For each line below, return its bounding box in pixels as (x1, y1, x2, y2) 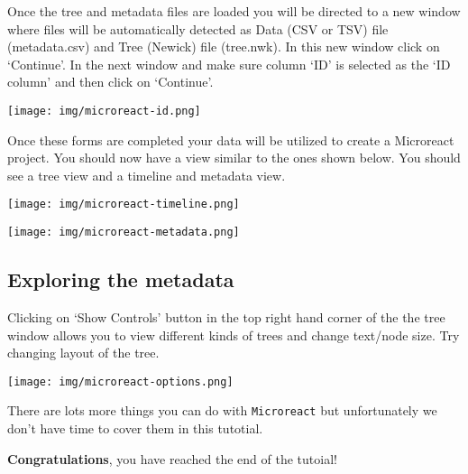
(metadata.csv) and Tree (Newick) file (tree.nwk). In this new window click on (7, 37, 440, 56)
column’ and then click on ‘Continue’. (7, 72, 214, 91)
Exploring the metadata (7, 265, 234, 293)
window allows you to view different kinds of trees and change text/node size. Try (7, 325, 460, 344)
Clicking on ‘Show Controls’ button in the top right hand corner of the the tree (7, 307, 445, 326)
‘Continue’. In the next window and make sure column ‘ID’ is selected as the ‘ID (7, 54, 451, 73)
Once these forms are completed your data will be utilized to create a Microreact (7, 130, 454, 149)
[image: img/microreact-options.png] (7, 375, 234, 388)
